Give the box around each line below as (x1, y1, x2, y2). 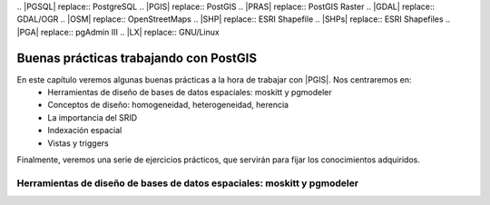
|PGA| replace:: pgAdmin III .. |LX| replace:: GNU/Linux (16, 26, 220, 37)
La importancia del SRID (47, 112, 138, 122)
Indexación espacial (47, 125, 122, 136)
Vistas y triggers (47, 137, 109, 149)
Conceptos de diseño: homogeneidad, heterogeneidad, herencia (47, 100, 289, 111)
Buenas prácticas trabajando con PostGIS (16, 50, 258, 65)
